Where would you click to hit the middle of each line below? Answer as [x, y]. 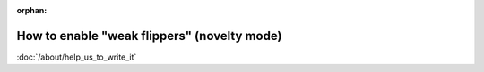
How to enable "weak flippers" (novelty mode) [149, 36]
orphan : [32, 10]
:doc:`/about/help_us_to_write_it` [77, 57]
